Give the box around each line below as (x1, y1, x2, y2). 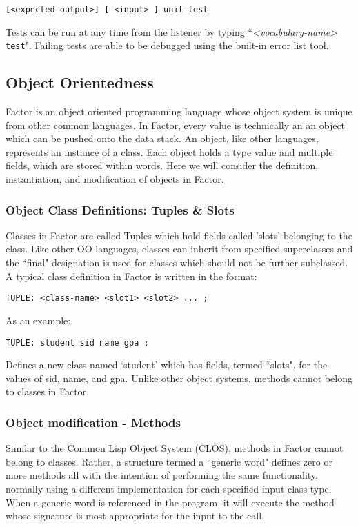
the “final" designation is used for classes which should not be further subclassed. (6, 255, 348, 270)
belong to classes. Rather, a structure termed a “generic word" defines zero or (6, 454, 332, 468)
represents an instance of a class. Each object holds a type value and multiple (6, 144, 333, 159)
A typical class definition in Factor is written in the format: (6, 268, 257, 283)
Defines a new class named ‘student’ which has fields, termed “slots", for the (6, 357, 328, 372)
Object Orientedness (6, 72, 154, 93)
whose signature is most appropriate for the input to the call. (6, 508, 264, 523)
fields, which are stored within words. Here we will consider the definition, (6, 158, 319, 172)
